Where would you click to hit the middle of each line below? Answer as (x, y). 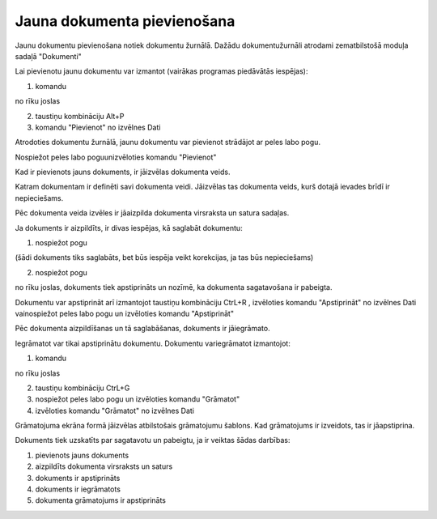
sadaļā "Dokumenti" (49, 56)
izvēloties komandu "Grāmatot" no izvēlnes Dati (115, 411)
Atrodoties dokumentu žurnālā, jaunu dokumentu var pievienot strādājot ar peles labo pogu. (168, 143)
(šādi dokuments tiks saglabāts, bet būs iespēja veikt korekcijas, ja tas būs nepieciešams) (164, 257)
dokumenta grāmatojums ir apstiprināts (100, 500)
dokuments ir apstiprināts (78, 478)
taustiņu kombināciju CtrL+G (83, 388)
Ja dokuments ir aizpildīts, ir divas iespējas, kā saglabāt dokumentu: (129, 228)
